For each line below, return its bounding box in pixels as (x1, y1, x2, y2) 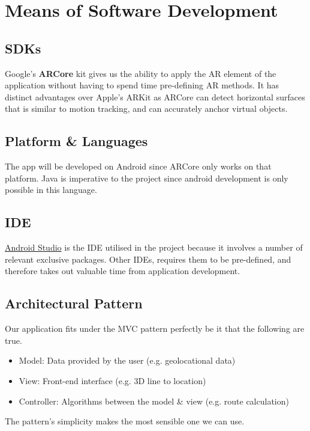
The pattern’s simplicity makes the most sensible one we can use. (5, 415, 245, 427)
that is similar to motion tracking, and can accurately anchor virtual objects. (5, 102, 288, 115)
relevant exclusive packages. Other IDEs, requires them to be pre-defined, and (5, 252, 291, 265)
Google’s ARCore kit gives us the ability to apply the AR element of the (5, 67, 276, 79)
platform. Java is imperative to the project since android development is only (5, 171, 288, 184)
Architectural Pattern (5, 294, 143, 313)
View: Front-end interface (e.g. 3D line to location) (19, 374, 206, 387)
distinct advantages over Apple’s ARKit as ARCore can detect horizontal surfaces (5, 90, 305, 103)
